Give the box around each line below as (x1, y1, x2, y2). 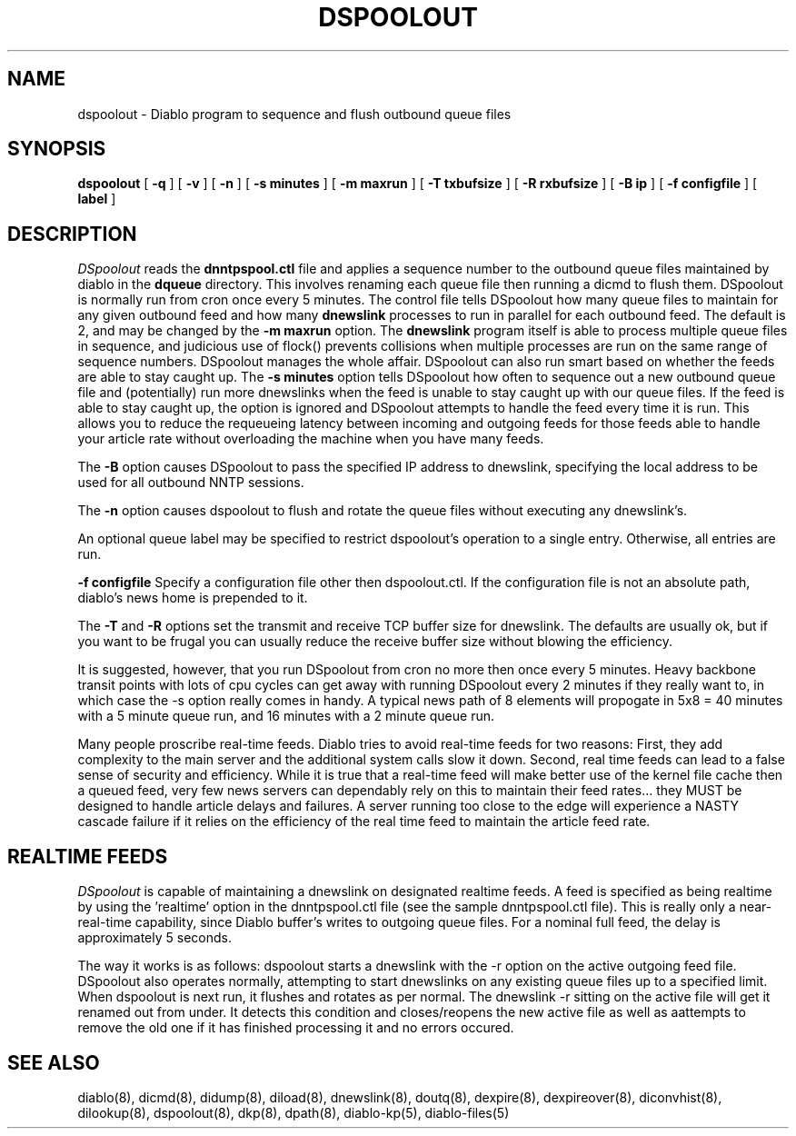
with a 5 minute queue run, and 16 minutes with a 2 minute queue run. (77, 708, 495, 724)
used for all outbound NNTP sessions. (77, 474, 304, 491)
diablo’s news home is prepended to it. (77, 590, 308, 606)
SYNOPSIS (7, 137, 106, 161)
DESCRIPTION (7, 222, 137, 245)
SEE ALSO (7, 1051, 100, 1074)
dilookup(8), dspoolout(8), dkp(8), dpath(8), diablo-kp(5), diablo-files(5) (77, 1104, 510, 1121)
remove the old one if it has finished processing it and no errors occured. (77, 1020, 514, 1036)
